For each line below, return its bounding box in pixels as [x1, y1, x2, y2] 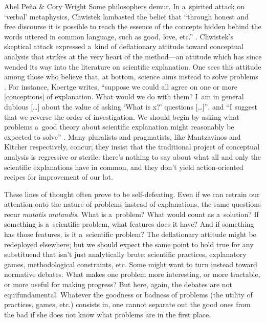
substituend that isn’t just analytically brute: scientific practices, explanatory [4, 249, 247, 260]
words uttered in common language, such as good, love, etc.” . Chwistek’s [4, 31, 234, 41]
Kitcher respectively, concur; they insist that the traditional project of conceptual [4, 141, 260, 152]
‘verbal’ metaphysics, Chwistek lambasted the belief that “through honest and [4, 11, 249, 21]
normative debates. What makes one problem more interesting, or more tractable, [4, 269, 260, 279]
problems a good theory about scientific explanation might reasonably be [4, 121, 234, 132]
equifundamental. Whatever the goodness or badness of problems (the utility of [4, 289, 253, 299]
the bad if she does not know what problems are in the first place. [4, 309, 211, 319]
